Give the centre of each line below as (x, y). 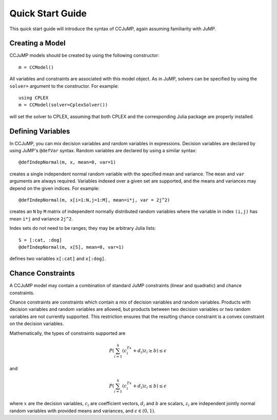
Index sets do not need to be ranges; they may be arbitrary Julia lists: (83, 228)
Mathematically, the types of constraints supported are (67, 333)
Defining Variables (40, 131)
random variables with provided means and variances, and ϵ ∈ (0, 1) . (83, 411)
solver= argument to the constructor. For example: (64, 86)
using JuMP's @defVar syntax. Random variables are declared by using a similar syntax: (103, 151)
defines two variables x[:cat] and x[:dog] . (58, 258)
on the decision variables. (37, 324)
